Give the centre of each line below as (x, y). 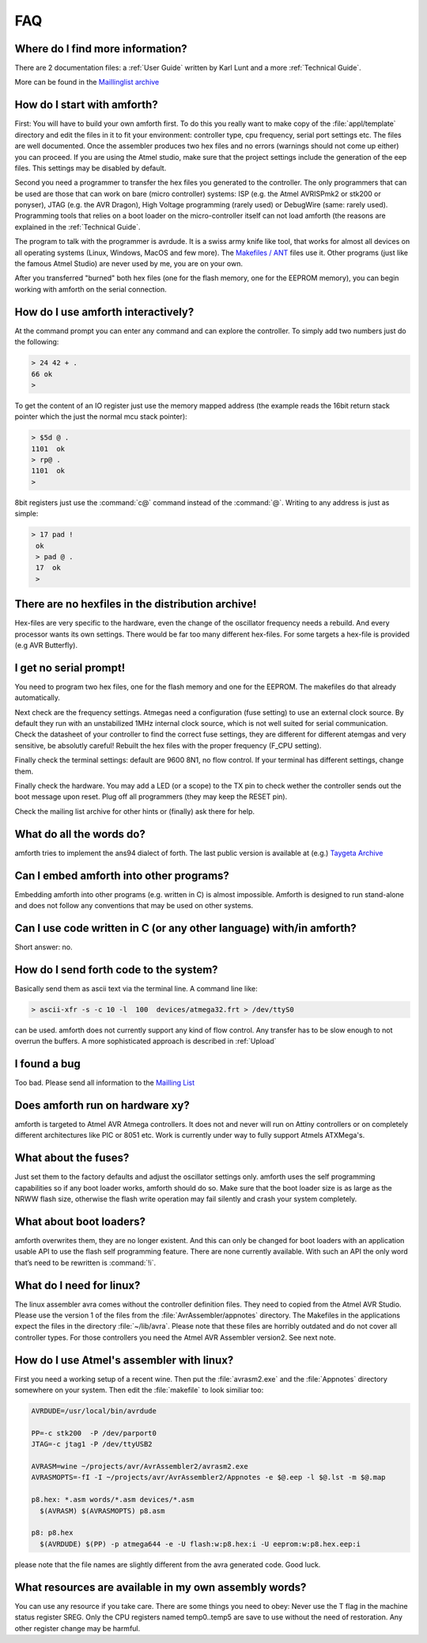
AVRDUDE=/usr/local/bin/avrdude (94, 1411)
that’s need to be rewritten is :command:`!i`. (85, 1262)
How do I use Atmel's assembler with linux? (124, 1360)
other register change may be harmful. (77, 1628)
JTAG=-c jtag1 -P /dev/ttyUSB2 (92, 1444)
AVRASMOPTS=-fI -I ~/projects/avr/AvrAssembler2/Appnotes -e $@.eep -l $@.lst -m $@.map (209, 1478)
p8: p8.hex (52, 1533)
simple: (26, 514)
